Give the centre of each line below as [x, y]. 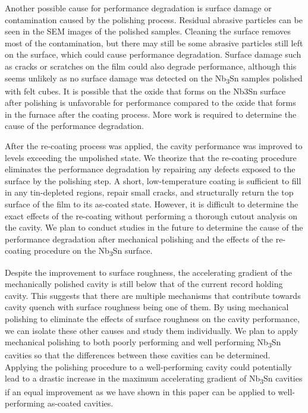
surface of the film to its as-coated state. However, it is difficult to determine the [152, 204]
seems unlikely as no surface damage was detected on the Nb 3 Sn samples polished [154, 78]
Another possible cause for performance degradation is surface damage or [138, 8]
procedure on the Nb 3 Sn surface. [93, 251]
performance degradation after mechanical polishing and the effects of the [139, 239]
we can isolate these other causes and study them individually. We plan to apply [151, 330]
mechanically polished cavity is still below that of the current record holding [144, 284]
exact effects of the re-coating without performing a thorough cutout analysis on [151, 215]
